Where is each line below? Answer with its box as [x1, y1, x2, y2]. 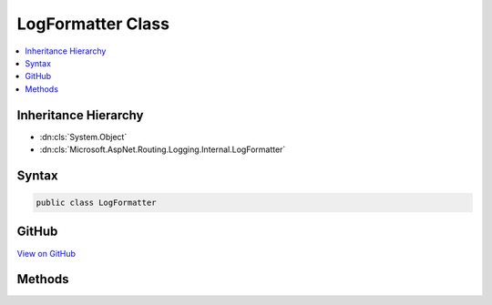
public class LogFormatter [36, 198, 157, 208]
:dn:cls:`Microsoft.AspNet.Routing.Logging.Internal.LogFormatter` [39, 144, 286, 155]
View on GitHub [16, 248, 77, 259]
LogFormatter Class [16, 14, 170, 34]
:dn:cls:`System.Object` [39, 131, 128, 142]
